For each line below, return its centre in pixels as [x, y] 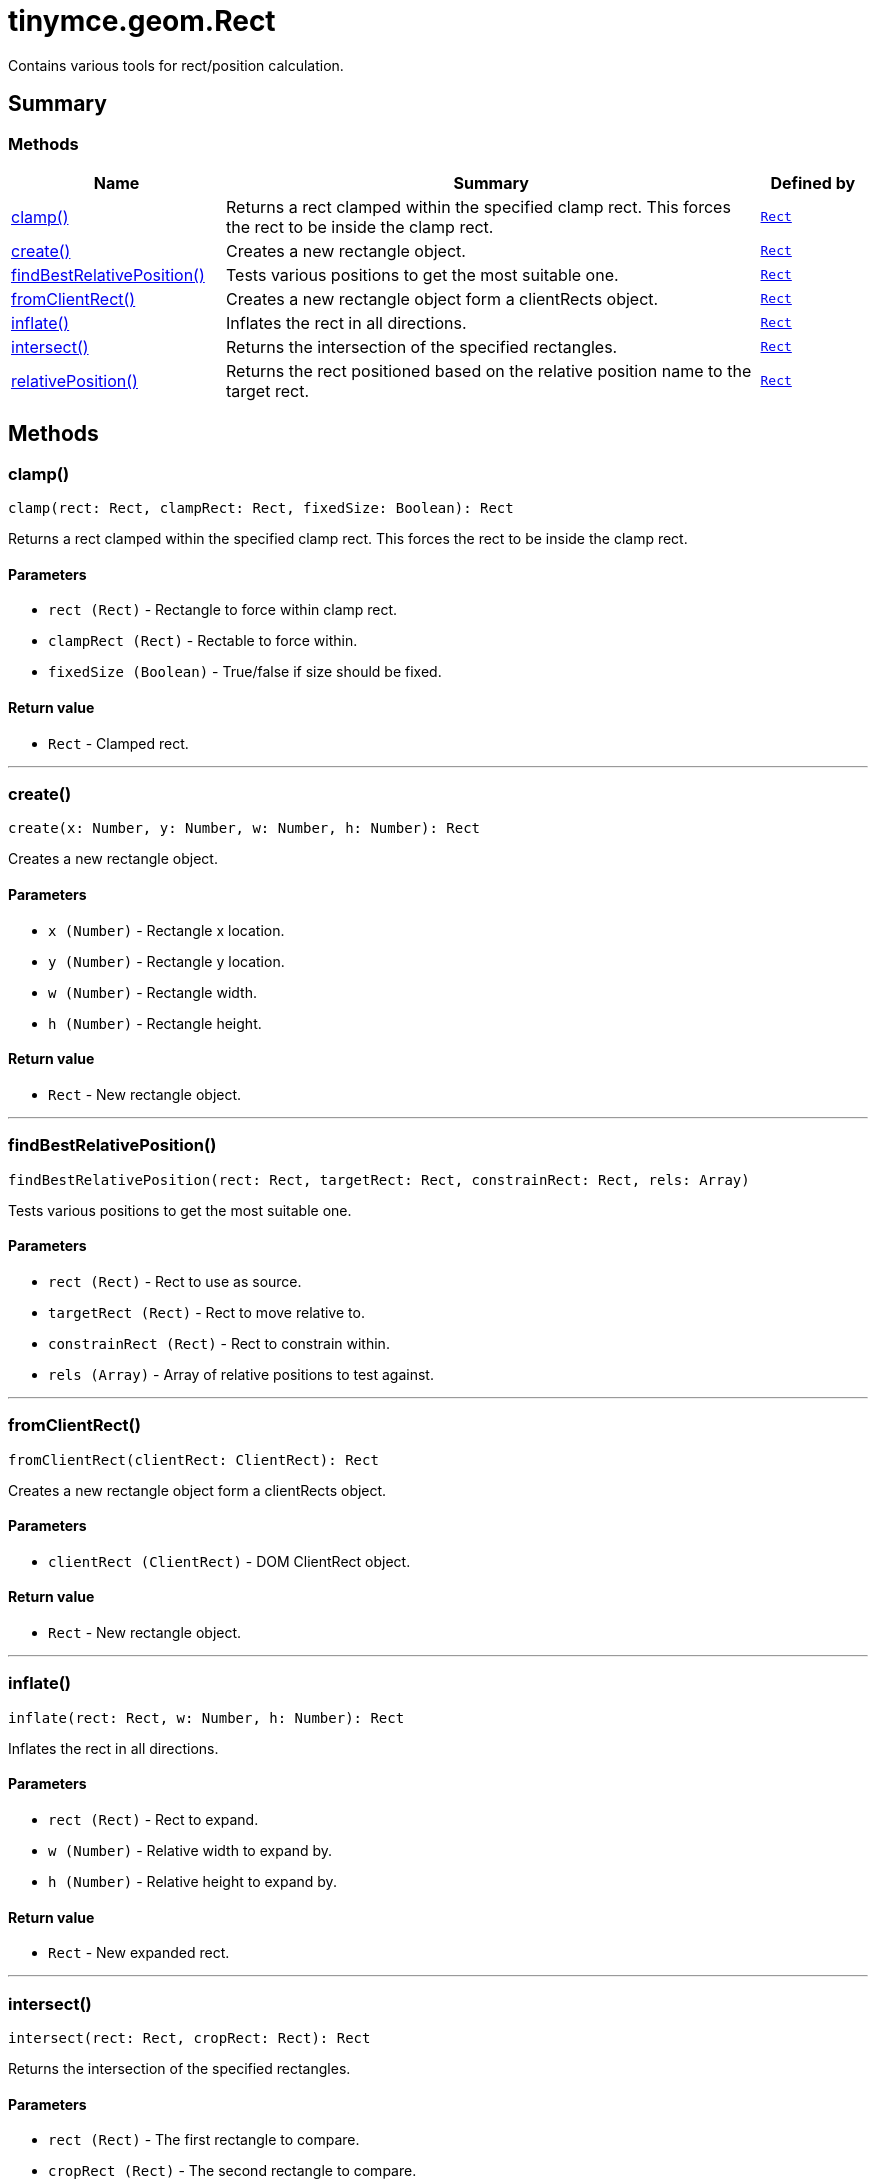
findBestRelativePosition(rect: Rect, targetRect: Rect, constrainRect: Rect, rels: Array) [379, 1179]
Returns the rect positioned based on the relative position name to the [489, 370]
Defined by [813, 182]
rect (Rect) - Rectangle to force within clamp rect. [223, 610]
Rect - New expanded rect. [139, 1953]
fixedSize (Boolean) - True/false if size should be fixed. [245, 672]
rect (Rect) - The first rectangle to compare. [204, 2140]
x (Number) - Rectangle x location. [166, 930]
